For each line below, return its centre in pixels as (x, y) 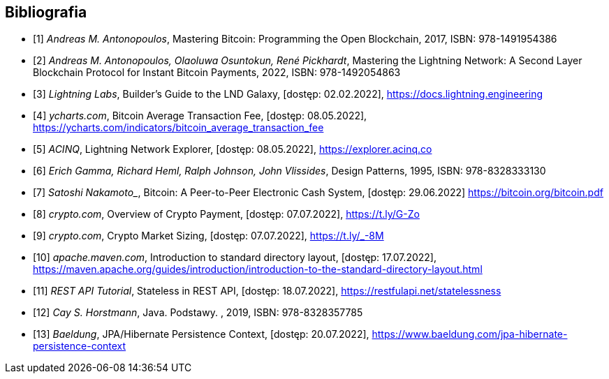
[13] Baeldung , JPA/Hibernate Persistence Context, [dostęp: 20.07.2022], (201, 334)
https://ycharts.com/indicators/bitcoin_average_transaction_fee (178, 128)
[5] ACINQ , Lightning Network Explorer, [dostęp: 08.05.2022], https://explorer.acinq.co (233, 149)
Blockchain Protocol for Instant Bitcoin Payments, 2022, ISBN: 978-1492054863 (217, 73)
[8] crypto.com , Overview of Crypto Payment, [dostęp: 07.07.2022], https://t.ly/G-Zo (226, 214)
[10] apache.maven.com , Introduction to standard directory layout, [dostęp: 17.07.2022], (235, 258)
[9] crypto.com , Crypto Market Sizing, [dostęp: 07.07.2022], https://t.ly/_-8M (208, 236)
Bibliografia (46, 12)
